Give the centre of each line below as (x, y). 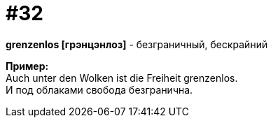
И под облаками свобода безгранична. (99, 89)
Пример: (27, 66)
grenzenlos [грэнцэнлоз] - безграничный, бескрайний (137, 44)
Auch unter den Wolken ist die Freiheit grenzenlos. (122, 78)
